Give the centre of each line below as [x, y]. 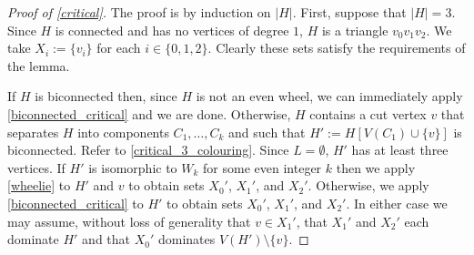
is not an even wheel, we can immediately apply [329, 96]
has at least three [400, 150]
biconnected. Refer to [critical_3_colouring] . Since [148, 150]
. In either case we [397, 203]
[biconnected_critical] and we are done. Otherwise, [149, 113]
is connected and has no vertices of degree [172, 30]
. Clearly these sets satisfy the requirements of [337, 48]
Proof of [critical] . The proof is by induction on [139, 12]
